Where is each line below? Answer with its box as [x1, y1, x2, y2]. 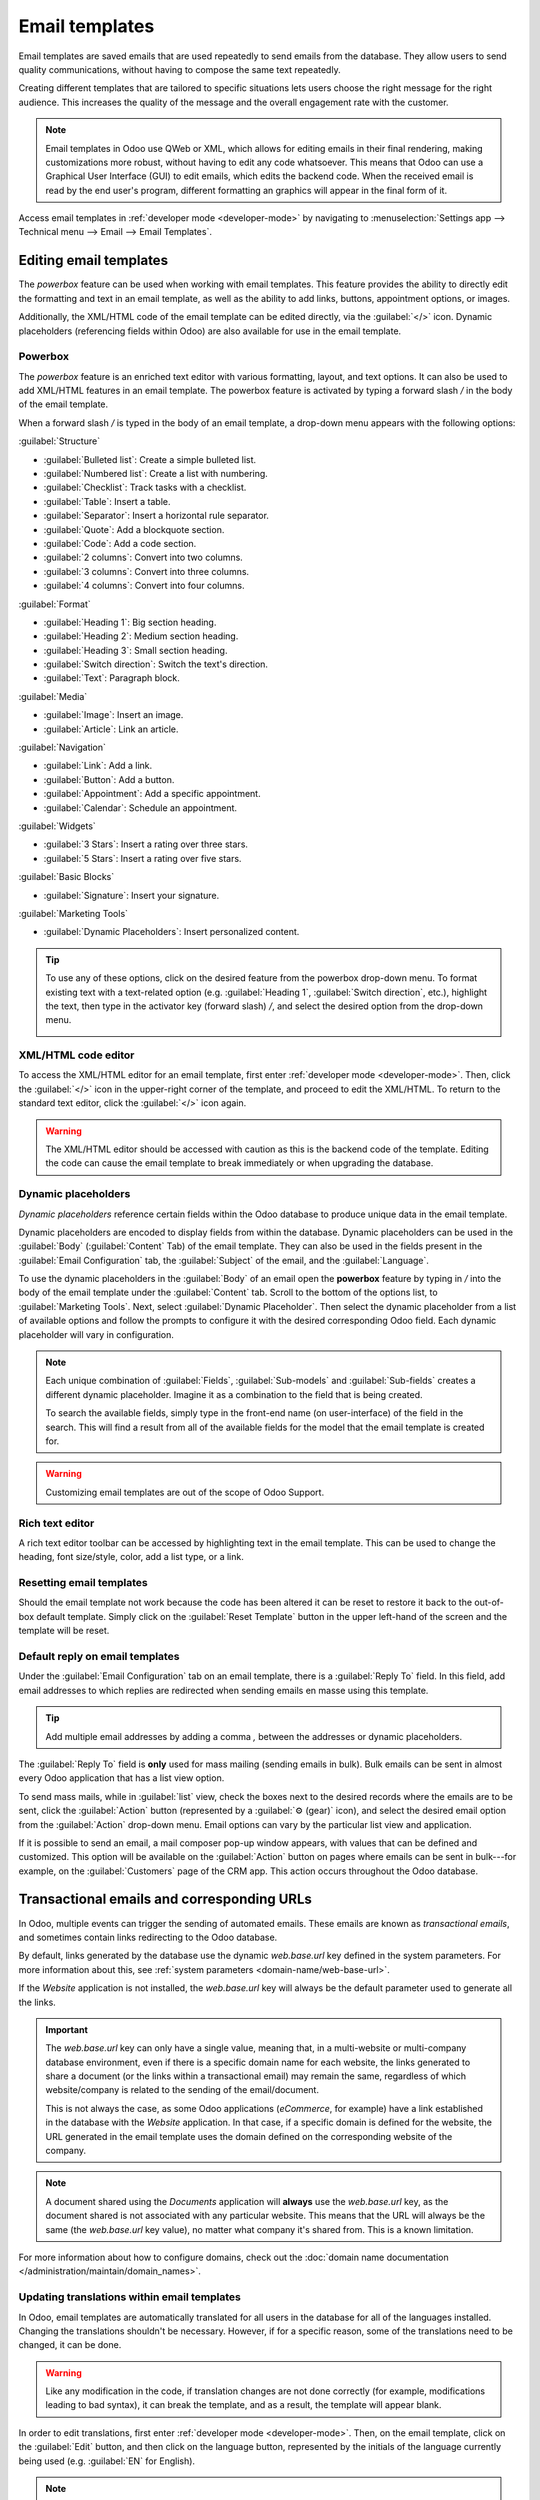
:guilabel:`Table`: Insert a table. [43, 495, 171, 507]
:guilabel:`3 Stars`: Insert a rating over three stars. [43, 838, 249, 850]
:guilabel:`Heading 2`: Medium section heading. [43, 630, 239, 642]
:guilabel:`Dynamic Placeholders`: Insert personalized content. [43, 926, 300, 938]
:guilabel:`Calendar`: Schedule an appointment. [43, 801, 238, 814]
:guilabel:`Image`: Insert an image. [43, 709, 184, 721]
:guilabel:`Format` [18, 598, 92, 610]
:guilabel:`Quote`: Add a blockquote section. [43, 523, 225, 535]
